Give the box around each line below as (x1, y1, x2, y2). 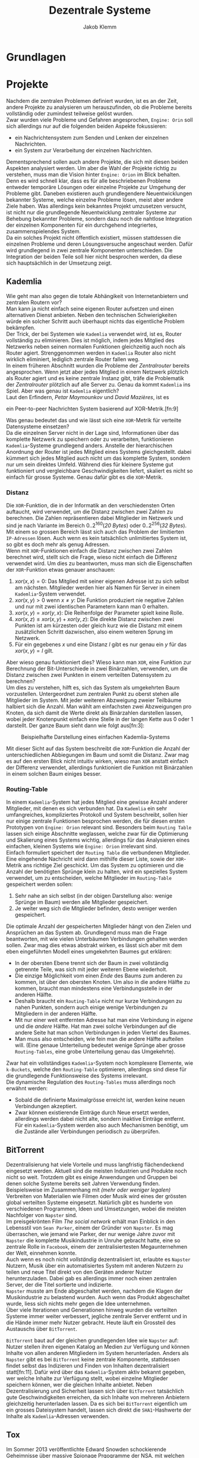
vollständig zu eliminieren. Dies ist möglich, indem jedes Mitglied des (6, 337, 175, 344)
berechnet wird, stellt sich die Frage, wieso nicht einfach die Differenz (6, 553, 178, 560)
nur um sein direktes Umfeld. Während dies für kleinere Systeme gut (6, 460, 173, 468)
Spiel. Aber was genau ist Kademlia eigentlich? (6, 387, 119, 394)
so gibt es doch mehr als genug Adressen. (6, 541, 110, 548)
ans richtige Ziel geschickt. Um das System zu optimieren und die (23, 861, 184, 868)
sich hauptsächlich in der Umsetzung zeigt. (6, 259, 112, 266)
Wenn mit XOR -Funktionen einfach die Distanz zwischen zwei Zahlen (6, 547, 172, 554)
